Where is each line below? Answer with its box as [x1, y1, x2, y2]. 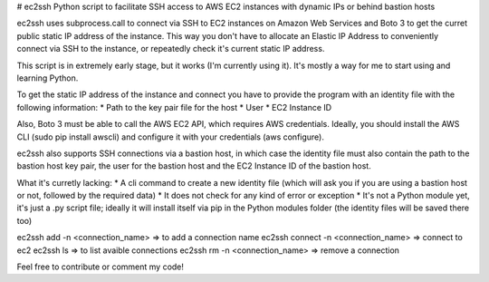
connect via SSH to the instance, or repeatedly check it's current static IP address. [16, 44, 325, 54]
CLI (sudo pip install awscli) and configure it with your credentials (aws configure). [16, 131, 325, 142]
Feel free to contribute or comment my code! [16, 261, 185, 272]
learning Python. [16, 73, 79, 83]
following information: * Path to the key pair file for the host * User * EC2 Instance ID [16, 102, 332, 112]
